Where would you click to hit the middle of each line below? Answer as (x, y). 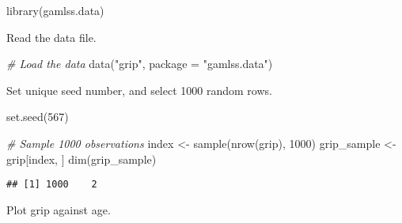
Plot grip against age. (59, 209)
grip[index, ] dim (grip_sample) (82, 159)
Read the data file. (51, 37)
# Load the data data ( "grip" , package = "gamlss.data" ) (140, 64)
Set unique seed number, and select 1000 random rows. (139, 90)
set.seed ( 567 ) (38, 117)
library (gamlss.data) (55, 10)
